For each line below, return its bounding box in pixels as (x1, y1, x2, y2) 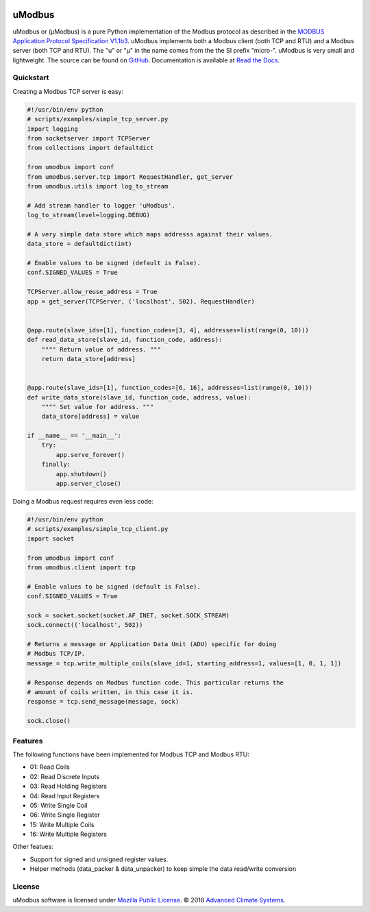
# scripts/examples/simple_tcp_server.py (27, 115, 169, 123)
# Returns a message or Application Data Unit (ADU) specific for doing (27, 641, 277, 648)
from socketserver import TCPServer (27, 134, 151, 142)
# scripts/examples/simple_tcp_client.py (27, 525, 169, 533)
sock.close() (27, 717, 71, 725)
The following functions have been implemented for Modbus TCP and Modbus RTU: (12, 750, 249, 759)
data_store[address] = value (41, 412, 140, 421)
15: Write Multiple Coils (29, 820, 95, 828)
